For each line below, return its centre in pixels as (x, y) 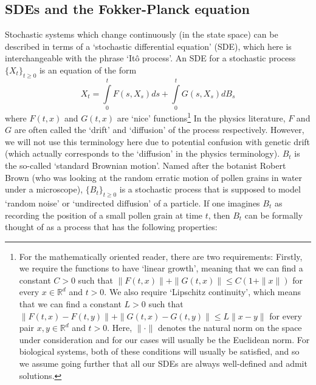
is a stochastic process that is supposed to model (210, 189)
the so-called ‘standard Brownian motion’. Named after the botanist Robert (146, 165)
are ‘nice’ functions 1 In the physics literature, (201, 117)
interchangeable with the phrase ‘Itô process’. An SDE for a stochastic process (150, 58)
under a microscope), (44, 189)
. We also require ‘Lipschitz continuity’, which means (203, 292)
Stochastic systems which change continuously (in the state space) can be (142, 34)
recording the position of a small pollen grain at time (104, 215)
